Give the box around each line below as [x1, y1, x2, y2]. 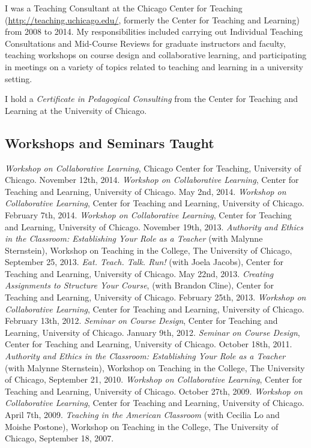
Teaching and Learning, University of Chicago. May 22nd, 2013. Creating [5, 267, 274, 279]
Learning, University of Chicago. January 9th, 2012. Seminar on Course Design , [5, 326, 300, 338]
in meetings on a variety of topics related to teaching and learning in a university [5, 60, 303, 73]
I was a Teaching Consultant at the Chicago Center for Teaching [5, 2, 243, 14]
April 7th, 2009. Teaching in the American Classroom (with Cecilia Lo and [5, 408, 280, 421]
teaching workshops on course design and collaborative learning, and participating [5, 49, 307, 61]
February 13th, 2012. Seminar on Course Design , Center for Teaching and [5, 314, 278, 327]
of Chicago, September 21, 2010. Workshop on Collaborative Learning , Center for [5, 373, 303, 386]
